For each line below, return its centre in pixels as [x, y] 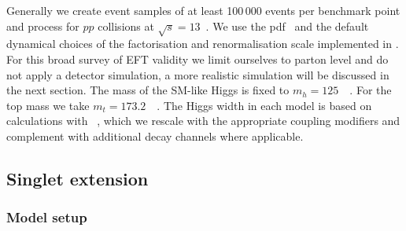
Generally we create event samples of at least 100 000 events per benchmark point [203, 10]
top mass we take [48, 105]
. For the [371, 90]
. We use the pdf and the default [287, 26]
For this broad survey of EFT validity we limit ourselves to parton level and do [197, 59]
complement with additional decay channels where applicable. [155, 136]
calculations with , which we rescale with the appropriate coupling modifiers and [203, 121]
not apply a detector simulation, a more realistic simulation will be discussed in [198, 74]
